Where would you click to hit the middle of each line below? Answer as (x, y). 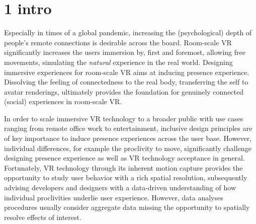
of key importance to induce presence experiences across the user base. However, (128, 138)
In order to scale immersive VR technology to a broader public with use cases (124, 118)
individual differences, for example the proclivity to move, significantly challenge (128, 148)
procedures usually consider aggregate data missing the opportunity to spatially (127, 207)
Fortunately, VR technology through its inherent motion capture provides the (123, 167)
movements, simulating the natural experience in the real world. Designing (118, 62)
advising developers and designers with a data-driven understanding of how (120, 188)
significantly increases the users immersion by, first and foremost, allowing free (125, 52)
